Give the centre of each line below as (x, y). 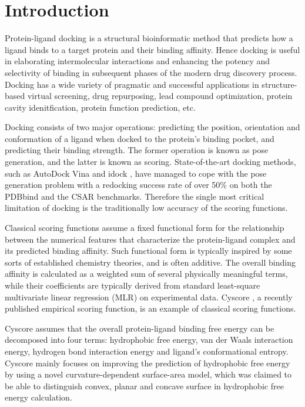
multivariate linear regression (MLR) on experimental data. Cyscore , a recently (149, 297)
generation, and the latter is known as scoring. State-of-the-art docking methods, (150, 162)
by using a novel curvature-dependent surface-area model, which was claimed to (148, 374)
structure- (279, 84)
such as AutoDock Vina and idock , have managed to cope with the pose (136, 173)
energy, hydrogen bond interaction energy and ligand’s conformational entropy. (147, 351)
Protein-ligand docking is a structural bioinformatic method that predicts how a (149, 38)
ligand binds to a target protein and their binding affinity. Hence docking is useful (152, 49)
